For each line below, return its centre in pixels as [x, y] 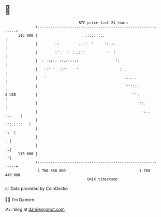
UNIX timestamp [102, 179]
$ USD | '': [72, 94]
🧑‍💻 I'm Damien [20, 200]
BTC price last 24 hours [104, 23]
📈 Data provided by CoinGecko [37, 188]
